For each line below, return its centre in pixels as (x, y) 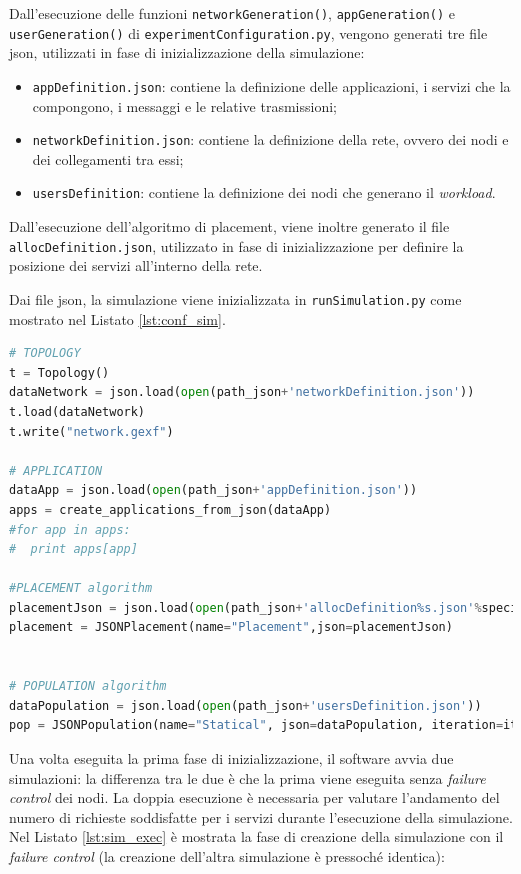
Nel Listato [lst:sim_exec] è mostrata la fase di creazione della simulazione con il (256, 836)
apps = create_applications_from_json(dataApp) (170, 509)
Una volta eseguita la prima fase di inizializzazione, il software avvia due (231, 758)
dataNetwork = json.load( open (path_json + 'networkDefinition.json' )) (242, 392)
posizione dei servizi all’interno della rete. (136, 265)
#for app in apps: (70, 529)
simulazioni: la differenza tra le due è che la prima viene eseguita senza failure (247, 777)
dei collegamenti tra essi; (108, 158)
